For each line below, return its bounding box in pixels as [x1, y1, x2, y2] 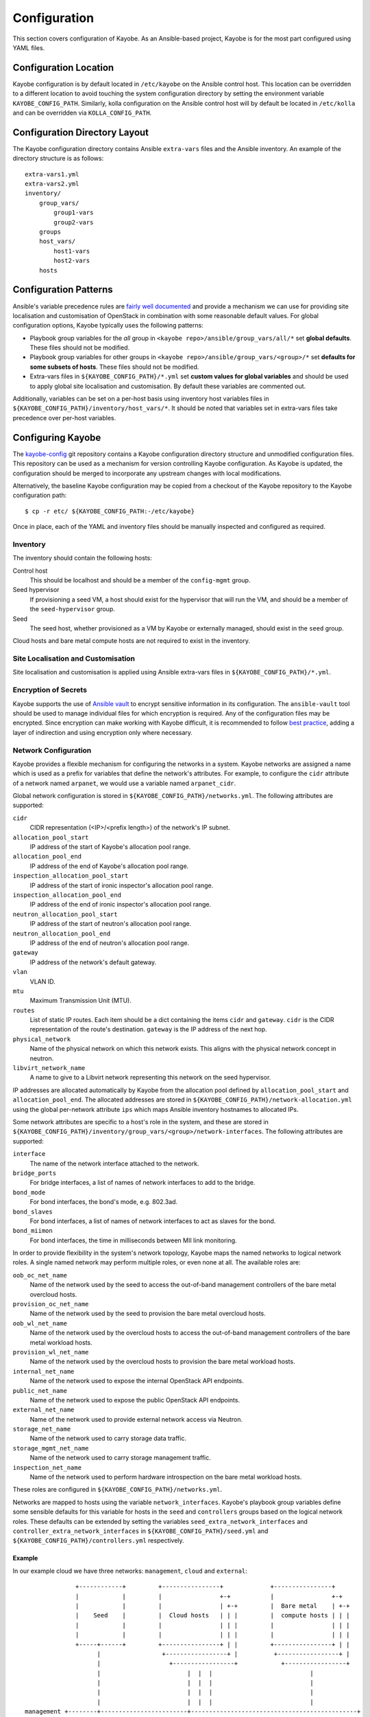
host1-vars [53, 247, 90, 255]
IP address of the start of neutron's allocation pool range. [29, 920, 192, 928]
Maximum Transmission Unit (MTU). [29, 997, 132, 1005]
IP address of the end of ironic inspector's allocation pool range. [29, 900, 212, 909]
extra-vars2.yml [25, 180, 79, 188]
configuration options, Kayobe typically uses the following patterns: [12, 321, 203, 330]
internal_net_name [12, 1367, 75, 1375]
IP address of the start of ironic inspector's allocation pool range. [29, 881, 214, 889]
